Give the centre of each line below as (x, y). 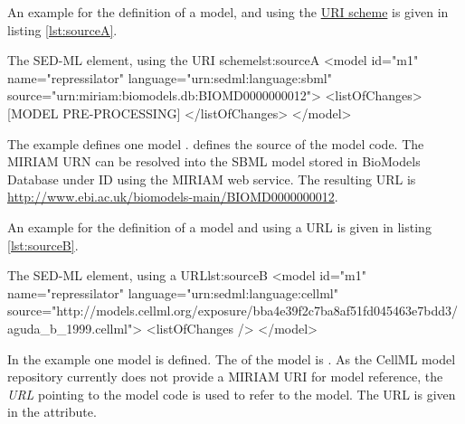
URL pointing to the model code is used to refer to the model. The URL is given (232, 394)
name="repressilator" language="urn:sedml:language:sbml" (170, 77)
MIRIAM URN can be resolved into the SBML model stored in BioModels (214, 161)
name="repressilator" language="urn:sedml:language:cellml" (173, 292)
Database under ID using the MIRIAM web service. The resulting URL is (212, 179)
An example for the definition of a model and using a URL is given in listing (219, 226)
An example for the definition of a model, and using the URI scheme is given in (228, 12)
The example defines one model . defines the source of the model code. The (216, 143)
